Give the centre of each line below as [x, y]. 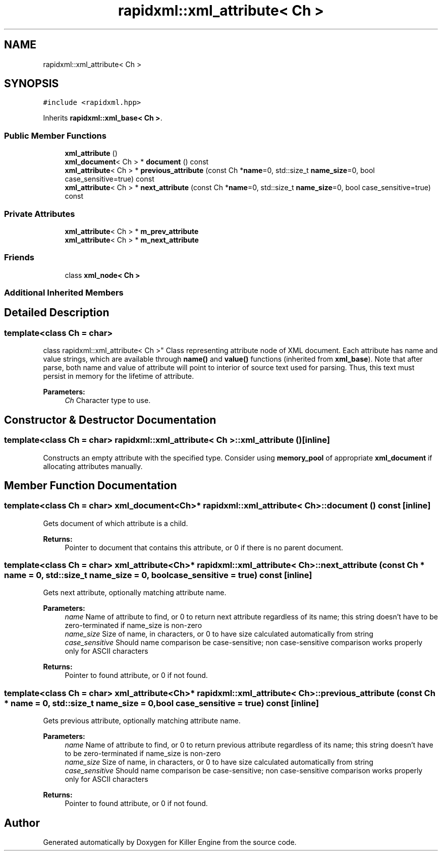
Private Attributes [40, 214]
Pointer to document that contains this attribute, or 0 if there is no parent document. [204, 547]
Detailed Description [57, 313]
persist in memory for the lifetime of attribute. [119, 376]
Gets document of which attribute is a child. [116, 523]
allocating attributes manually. [93, 466]
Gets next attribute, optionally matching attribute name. [135, 593]
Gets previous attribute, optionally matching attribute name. [142, 721]
